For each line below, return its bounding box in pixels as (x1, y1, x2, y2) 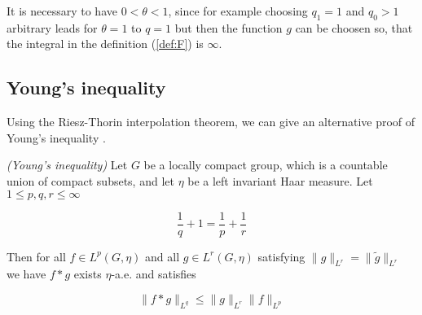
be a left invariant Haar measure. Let (187, 172, 373, 189)
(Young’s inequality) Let (7, 156, 128, 173)
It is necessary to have (7, 2, 117, 19)
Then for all (7, 247, 66, 265)
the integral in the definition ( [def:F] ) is (7, 35, 204, 52)
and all (145, 247, 180, 265)
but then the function (174, 19, 283, 36)
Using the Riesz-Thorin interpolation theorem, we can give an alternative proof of (7, 113, 415, 130)
